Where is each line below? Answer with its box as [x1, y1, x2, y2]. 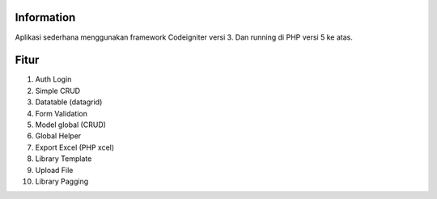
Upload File [35, 165, 74, 175]
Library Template [35, 154, 92, 163]
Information [15, 11, 76, 24]
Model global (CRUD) [35, 120, 107, 129]
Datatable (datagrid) [35, 97, 103, 107]
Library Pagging [35, 176, 89, 186]
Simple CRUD [35, 86, 81, 95]
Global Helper [35, 131, 82, 141]
